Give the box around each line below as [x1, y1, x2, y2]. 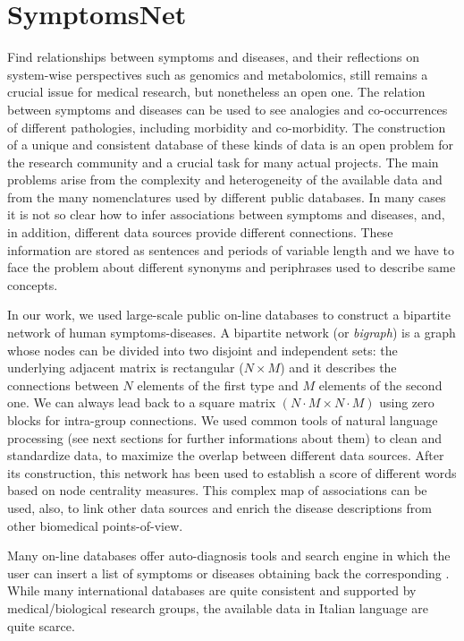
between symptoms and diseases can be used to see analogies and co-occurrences [7, 99, 448, 118]
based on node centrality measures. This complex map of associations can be [7, 481, 427, 500]
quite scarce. [7, 616, 75, 635]
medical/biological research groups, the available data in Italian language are [7, 598, 428, 617]
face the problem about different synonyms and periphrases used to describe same [7, 258, 456, 277]
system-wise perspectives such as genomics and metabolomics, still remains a [7, 64, 428, 83]
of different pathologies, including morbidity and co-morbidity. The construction [7, 117, 446, 136]
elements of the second [318, 375, 443, 394]
